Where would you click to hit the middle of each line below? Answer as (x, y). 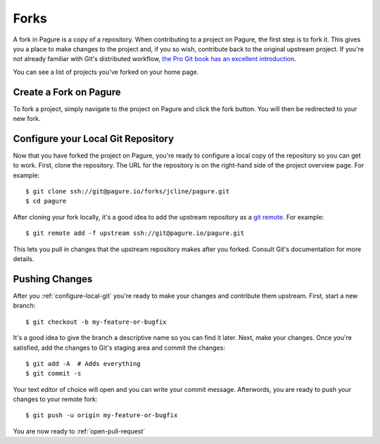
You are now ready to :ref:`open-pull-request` (79, 431)
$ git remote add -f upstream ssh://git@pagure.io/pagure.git (135, 233)
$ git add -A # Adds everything (83, 363)
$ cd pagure (46, 201)
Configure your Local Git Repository (94, 138)
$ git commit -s (53, 374)
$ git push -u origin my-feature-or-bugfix (102, 416)
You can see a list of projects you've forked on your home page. (106, 72)
